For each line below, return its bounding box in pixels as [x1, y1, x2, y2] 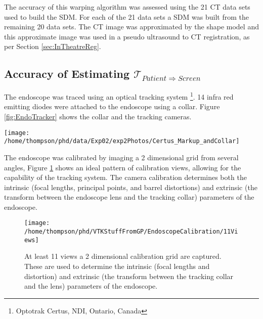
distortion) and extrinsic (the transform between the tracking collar [24, 270, 234, 281]
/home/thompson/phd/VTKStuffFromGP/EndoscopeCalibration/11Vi [24, 228, 238, 236]
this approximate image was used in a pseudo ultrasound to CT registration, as [4, 31, 250, 41]
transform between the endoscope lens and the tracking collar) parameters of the [4, 192, 254, 202]
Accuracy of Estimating [4, 66, 130, 81]
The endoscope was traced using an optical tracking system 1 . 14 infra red [4, 90, 234, 102]
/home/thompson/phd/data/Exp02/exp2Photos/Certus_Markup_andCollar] [4, 138, 240, 145]
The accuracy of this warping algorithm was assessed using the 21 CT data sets [4, 2, 250, 12]
